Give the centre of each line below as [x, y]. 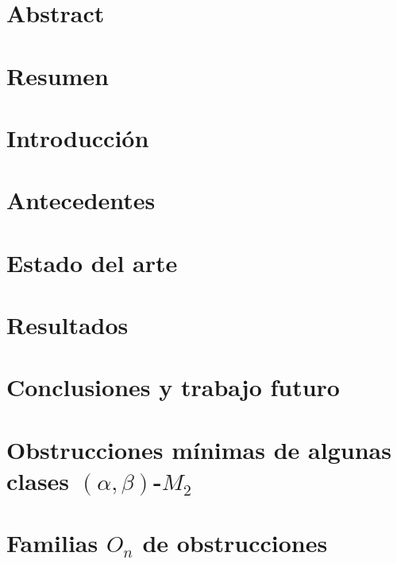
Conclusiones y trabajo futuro [173, 387]
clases [38, 480]
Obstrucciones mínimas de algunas [199, 449]
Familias [52, 543]
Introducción [78, 137]
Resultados [67, 325]
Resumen [58, 75]
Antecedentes [81, 200]
